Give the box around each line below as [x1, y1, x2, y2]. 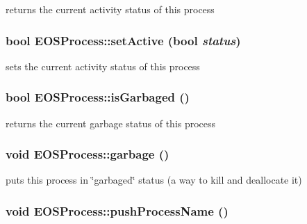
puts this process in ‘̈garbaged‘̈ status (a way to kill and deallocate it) [6, 173, 302, 187]
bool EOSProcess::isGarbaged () [6, 88, 190, 106]
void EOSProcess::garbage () [6, 145, 169, 163]
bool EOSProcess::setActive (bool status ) [6, 31, 241, 49]
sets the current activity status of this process [6, 58, 200, 73]
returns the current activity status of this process [6, 2, 215, 16]
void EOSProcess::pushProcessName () [6, 202, 229, 219]
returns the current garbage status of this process [6, 115, 216, 130]
